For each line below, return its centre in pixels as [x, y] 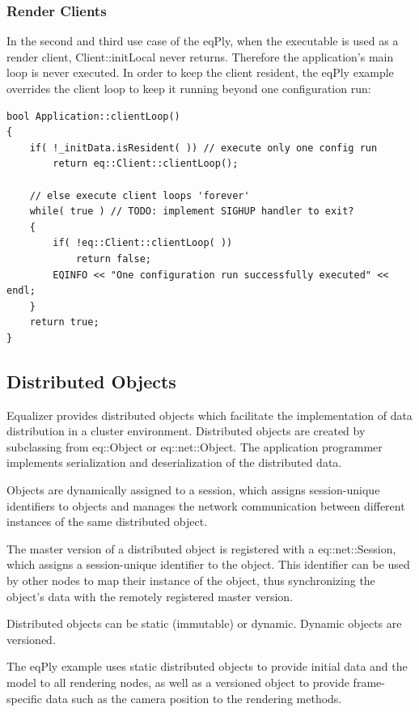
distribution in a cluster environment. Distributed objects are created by [186, 431]
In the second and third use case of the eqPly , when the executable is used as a [203, 41]
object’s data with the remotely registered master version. [150, 596]
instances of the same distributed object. [107, 521]
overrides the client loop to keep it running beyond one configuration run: [189, 88]
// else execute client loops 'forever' [140, 195]
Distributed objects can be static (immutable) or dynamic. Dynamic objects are [204, 623]
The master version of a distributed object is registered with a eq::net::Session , [201, 548]
